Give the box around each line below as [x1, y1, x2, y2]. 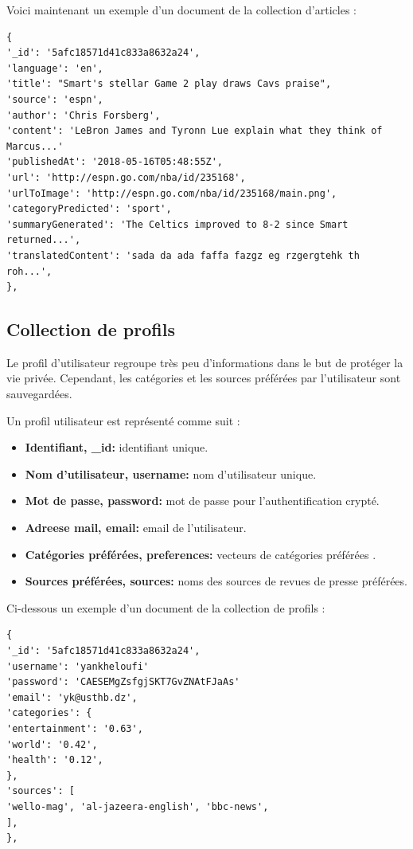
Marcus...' [6, 140, 64, 152]
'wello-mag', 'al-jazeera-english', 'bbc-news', [6, 800, 269, 812]
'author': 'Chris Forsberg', [6, 109, 161, 121]
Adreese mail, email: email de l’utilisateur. [25, 519, 247, 536]
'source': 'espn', [6, 93, 103, 105]
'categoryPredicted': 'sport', [6, 203, 172, 215]
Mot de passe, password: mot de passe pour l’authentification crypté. [25, 492, 380, 509]
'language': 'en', [6, 62, 103, 74]
